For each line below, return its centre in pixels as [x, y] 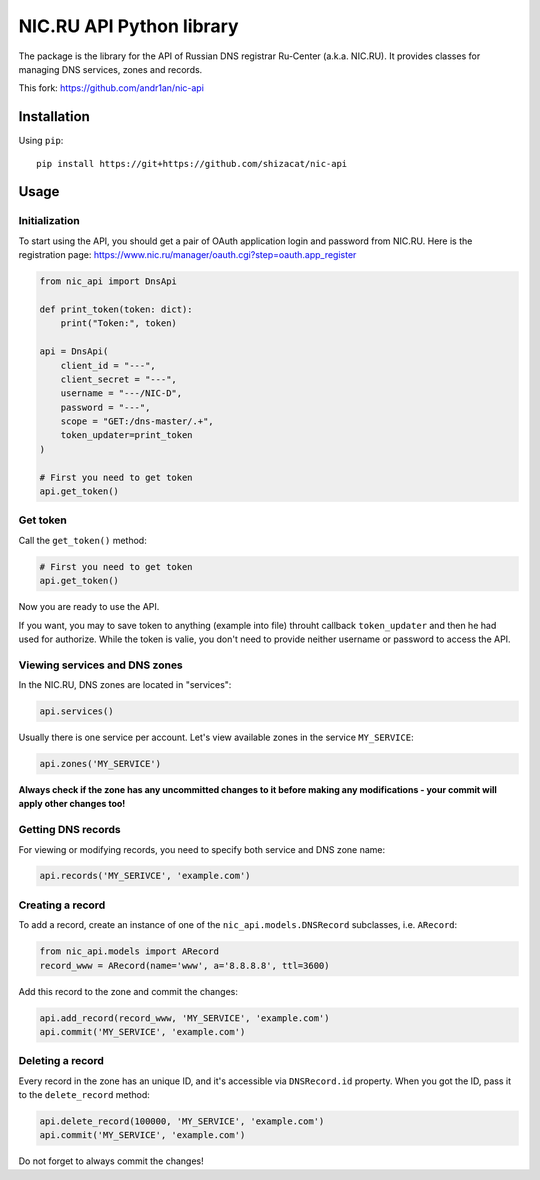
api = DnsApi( [74, 351]
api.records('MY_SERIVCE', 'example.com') [145, 876]
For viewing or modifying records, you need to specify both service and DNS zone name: [201, 849]
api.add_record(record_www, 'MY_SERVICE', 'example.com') [184, 1018]
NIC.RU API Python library [128, 26]
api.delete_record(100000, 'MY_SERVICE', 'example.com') [182, 1121]
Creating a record [62, 905]
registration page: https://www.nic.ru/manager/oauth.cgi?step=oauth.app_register [187, 255]
